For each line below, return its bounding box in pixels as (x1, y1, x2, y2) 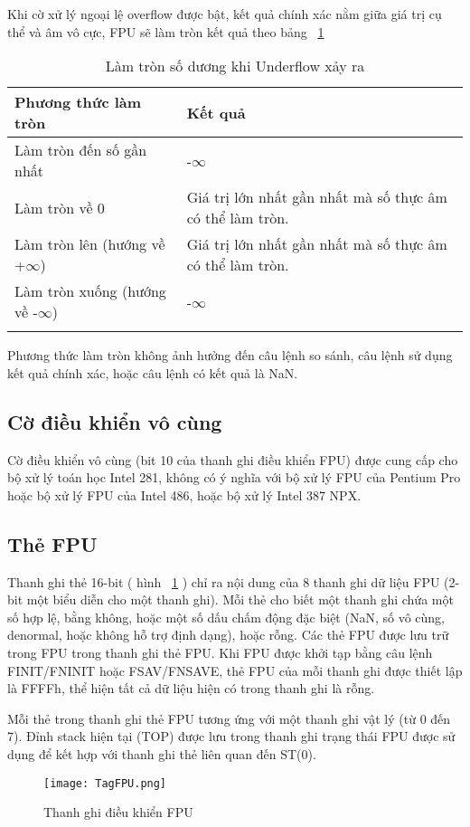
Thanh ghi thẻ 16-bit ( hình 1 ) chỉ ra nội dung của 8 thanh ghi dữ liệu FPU (7, 572, 440, 591)
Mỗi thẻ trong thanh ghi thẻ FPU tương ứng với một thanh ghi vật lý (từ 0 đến (7, 708, 451, 727)
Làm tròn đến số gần (14, 139, 147, 161)
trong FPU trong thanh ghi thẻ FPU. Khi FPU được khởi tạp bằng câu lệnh (7, 642, 433, 661)
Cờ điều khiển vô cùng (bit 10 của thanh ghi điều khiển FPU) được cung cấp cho (7, 450, 458, 469)
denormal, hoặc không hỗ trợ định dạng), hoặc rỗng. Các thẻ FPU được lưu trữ (7, 625, 449, 644)
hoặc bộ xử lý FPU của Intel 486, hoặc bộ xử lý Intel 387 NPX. (7, 485, 362, 504)
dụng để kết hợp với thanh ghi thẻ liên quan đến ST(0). (7, 744, 316, 763)
